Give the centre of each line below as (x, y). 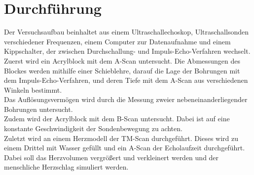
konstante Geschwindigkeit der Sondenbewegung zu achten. (93, 128)
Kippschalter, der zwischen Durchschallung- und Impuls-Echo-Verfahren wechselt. (127, 51)
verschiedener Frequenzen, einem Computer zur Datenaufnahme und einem (117, 41)
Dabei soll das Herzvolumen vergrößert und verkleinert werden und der (111, 157)
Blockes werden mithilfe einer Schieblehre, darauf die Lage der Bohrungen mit (122, 70)
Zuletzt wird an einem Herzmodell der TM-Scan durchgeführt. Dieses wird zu (121, 138)
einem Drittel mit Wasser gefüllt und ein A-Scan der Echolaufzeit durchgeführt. (125, 148)
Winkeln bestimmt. (33, 89)
